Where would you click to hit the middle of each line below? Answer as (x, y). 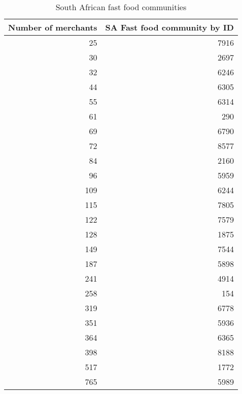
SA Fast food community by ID (169, 27)
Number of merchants (53, 27)
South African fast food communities (121, 7)
